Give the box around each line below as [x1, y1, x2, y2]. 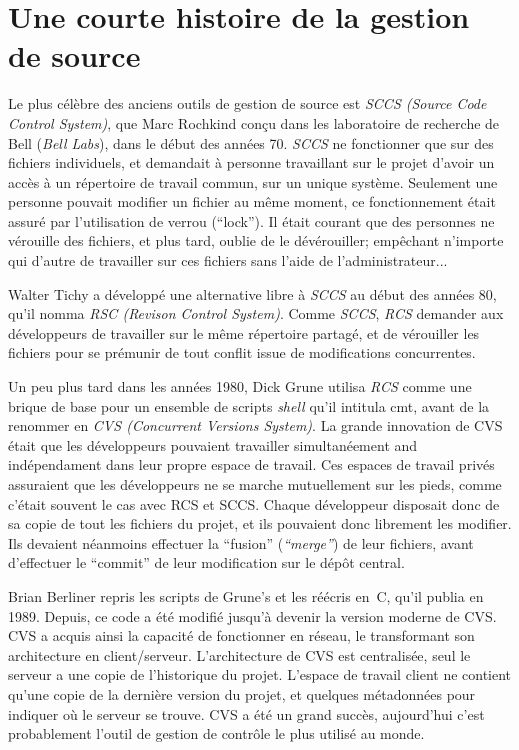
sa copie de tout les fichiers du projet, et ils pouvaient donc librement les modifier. [8, 513, 512, 534]
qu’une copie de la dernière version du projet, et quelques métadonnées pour [8, 683, 476, 704]
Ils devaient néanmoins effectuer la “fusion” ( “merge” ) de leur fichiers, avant [8, 532, 474, 553]
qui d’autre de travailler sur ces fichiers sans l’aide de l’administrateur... [8, 250, 448, 271]
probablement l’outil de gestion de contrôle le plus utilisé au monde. [8, 723, 425, 744]
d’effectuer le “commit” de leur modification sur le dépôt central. [8, 552, 405, 573]
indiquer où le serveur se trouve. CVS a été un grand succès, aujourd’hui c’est [8, 703, 485, 724]
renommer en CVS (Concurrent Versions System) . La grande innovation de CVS [8, 415, 503, 436]
